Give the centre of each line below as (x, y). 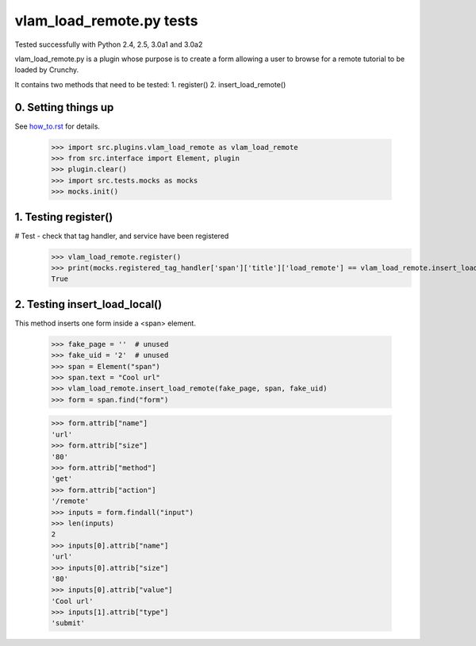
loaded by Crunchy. (47, 70)
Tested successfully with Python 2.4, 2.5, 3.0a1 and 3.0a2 (109, 44)
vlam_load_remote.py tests (106, 21)
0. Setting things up (64, 107)
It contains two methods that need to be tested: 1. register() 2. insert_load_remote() (150, 84)
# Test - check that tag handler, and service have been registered (122, 236)
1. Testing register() (64, 217)
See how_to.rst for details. (58, 126)
